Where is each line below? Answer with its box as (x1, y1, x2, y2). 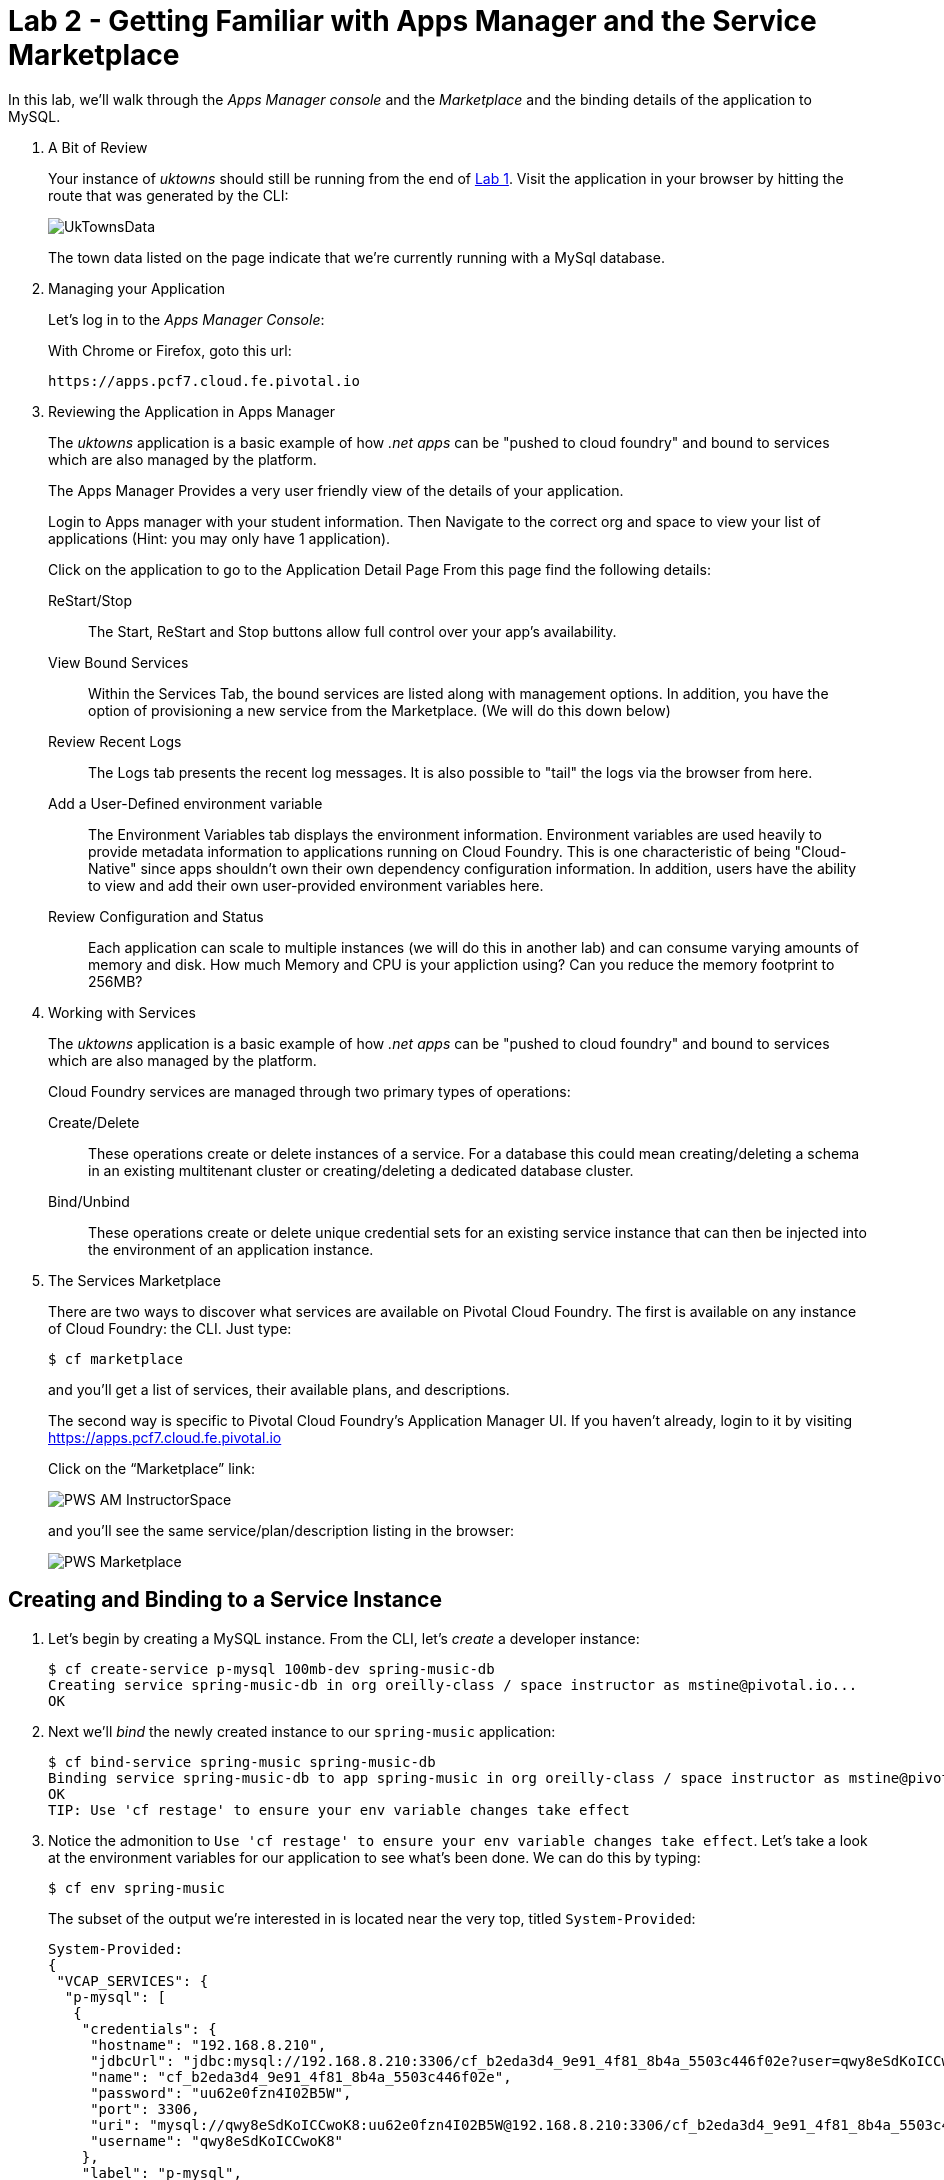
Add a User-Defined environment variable (48, 794, 323, 812)
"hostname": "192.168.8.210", (90, 2036, 327, 2053)
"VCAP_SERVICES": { (56, 1972, 209, 1989)
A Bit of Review (48, 138, 148, 156)
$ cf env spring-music (48, 1879, 226, 1896)
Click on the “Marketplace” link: (48, 1459, 255, 1477)
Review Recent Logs (48, 732, 182, 750)
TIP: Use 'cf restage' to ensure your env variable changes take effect (48, 1801, 630, 1818)
